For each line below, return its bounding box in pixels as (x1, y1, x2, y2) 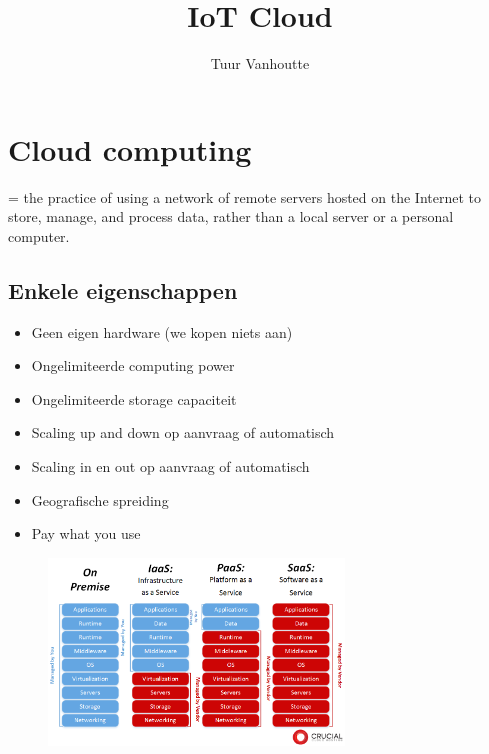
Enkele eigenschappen (8, 274, 238, 305)
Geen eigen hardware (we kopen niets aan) (31, 321, 293, 342)
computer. (8, 225, 70, 246)
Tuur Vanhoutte (210, 53, 310, 74)
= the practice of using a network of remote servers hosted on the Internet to (8, 186, 481, 207)
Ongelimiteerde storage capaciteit (31, 388, 237, 409)
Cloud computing (8, 128, 252, 169)
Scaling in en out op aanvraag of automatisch (31, 456, 310, 477)
